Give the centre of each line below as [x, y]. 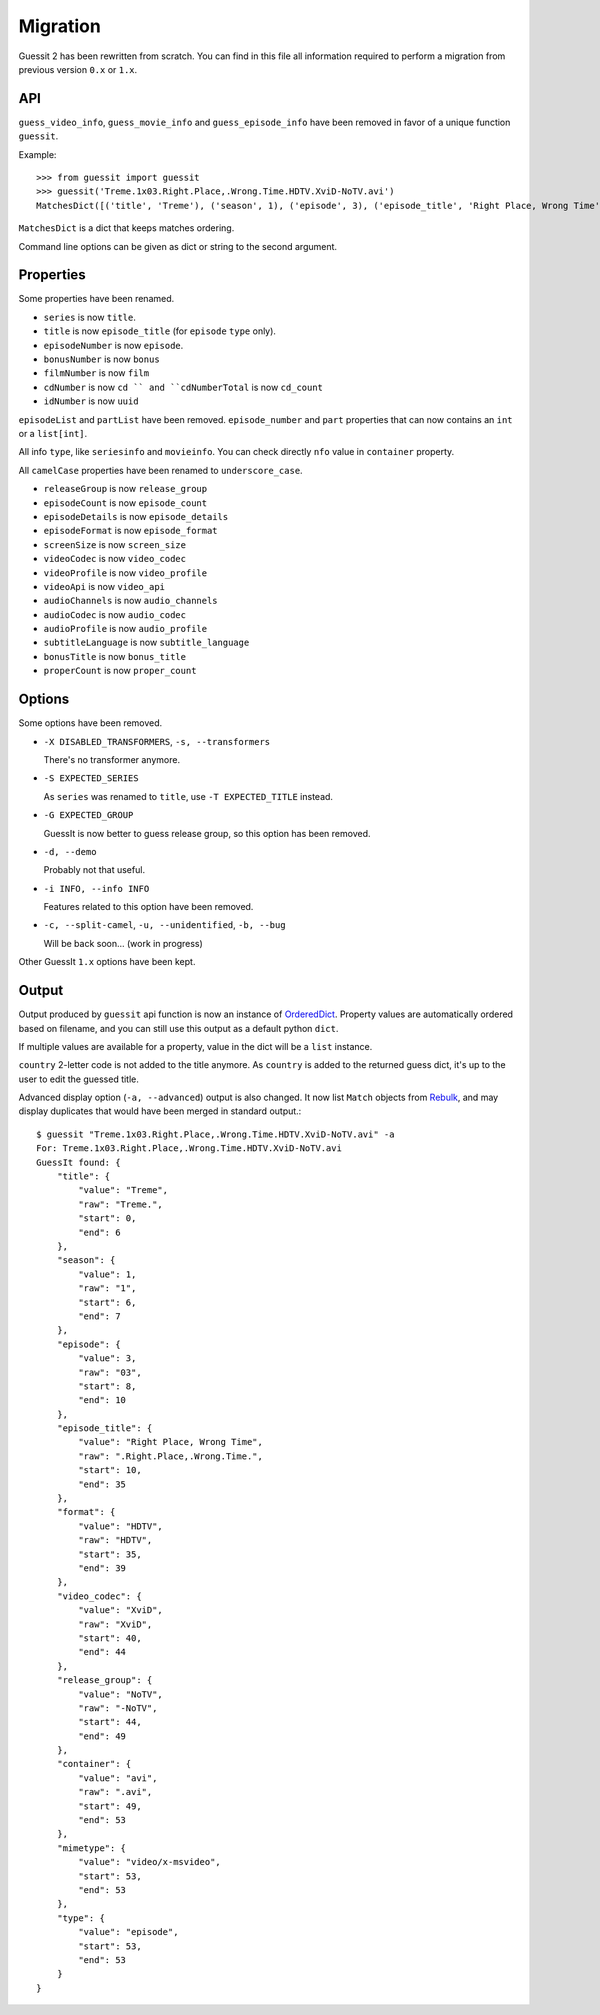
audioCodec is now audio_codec [115, 614]
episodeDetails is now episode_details [136, 516]
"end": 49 [102, 1736]
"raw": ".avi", [115, 1792]
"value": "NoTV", [121, 1694]
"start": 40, [110, 1638]
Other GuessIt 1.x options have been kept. [107, 962]
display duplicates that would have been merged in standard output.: [160, 1111]
